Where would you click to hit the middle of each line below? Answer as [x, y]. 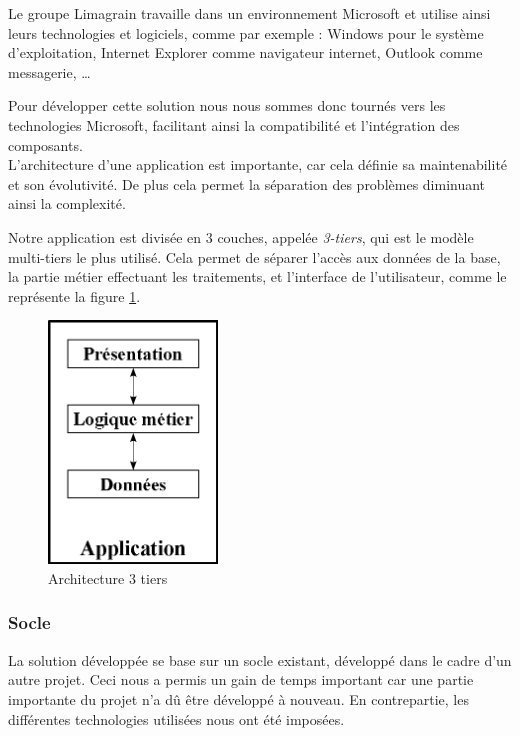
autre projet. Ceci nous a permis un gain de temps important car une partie [241, 679]
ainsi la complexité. [67, 203]
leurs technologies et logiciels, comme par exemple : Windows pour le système [246, 32]
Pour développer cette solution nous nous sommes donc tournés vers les [227, 105]
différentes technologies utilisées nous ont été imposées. [176, 718]
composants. [45, 144]
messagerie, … [49, 71]
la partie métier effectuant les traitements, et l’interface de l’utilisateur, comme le [257, 276]
